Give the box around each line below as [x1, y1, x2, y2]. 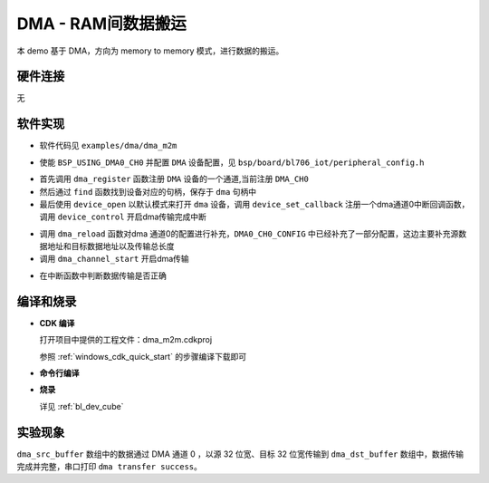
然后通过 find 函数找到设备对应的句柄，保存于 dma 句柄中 [39, 186, 257, 197]
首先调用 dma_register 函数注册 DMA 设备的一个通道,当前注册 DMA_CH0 [39, 173, 310, 185]
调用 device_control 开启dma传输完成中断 [39, 211, 207, 222]
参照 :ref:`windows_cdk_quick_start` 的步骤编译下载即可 [39, 351, 247, 362]
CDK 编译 [39, 317, 75, 328]
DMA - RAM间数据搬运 [16, 14, 187, 34]
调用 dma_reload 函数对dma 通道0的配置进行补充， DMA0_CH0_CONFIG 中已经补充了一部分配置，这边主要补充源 [39, 227, 459, 239]
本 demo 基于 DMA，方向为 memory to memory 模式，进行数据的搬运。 [16, 45, 284, 56]
